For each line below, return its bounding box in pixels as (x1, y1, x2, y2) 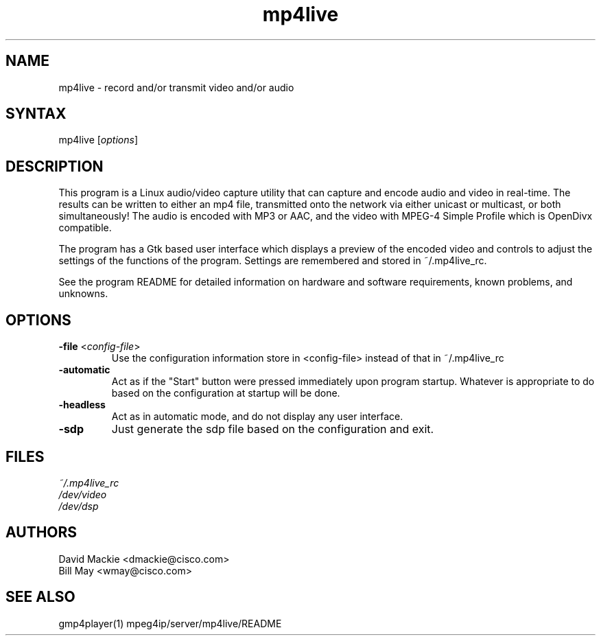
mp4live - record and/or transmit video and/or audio (58, 81, 294, 93)
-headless (58, 399, 106, 411)
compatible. (58, 222, 112, 234)
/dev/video (58, 488, 107, 500)
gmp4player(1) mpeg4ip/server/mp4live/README (58, 617, 282, 629)
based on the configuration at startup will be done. (111, 387, 340, 399)
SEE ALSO (5, 588, 75, 606)
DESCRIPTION (5, 157, 104, 175)
